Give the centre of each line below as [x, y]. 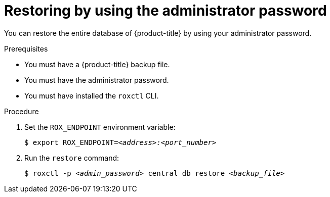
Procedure [22, 111]
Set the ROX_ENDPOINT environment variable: [100, 127]
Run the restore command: [72, 158]
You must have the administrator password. [97, 80]
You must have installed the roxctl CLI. [92, 95]
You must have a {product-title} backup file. [97, 64]
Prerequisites [26, 48]
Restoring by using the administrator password [166, 11]
